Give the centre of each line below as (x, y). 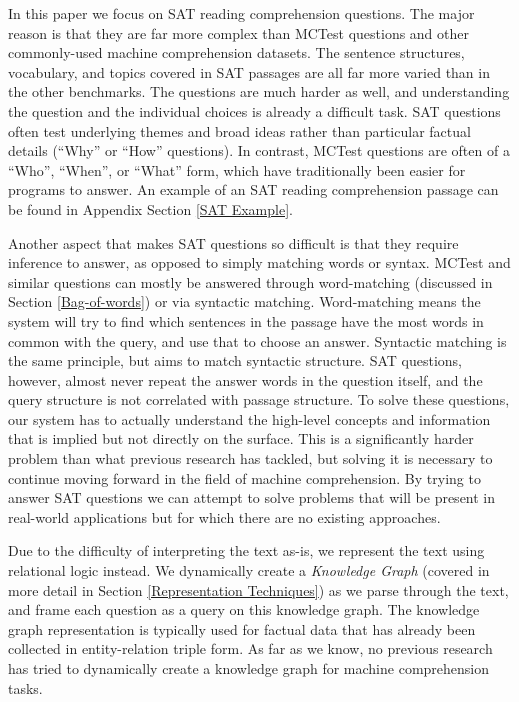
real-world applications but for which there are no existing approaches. (224, 516)
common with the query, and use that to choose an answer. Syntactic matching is (257, 340)
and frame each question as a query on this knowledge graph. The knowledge (244, 609)
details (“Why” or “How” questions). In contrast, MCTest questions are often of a (259, 150)
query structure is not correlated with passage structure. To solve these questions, (259, 399)
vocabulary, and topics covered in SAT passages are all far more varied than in (249, 71)
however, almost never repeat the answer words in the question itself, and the (245, 379)
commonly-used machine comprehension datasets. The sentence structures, (236, 52)
